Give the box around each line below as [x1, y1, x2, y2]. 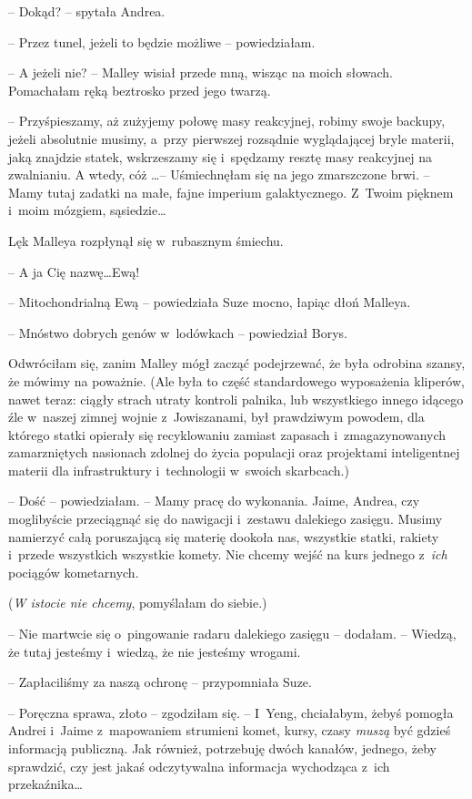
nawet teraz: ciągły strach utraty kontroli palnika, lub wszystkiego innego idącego [8, 389, 464, 408]
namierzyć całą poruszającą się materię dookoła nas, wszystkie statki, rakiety [8, 527, 439, 546]
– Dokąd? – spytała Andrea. [8, 2, 166, 20]
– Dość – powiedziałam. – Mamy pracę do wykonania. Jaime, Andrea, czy [8, 491, 420, 510]
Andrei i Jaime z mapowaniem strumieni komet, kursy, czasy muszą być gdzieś [8, 721, 451, 740]
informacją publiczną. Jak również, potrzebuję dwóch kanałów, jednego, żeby [8, 739, 437, 757]
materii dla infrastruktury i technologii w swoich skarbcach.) [8, 460, 349, 479]
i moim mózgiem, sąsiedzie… [8, 200, 166, 220]
